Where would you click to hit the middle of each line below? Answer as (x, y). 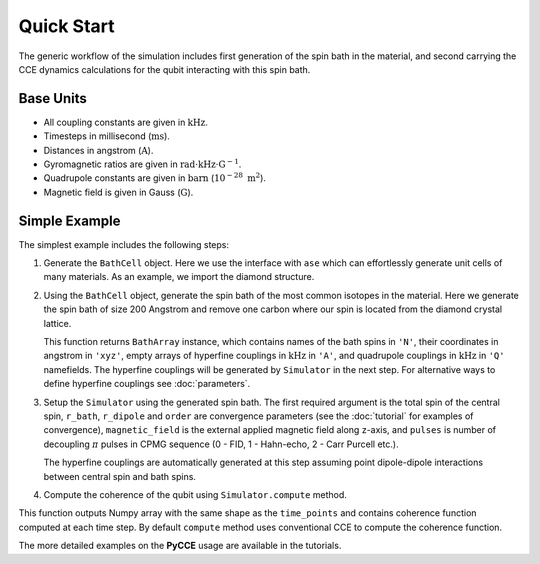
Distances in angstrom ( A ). (98, 150)
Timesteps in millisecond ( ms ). (106, 136)
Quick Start (66, 26)
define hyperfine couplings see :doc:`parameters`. (147, 384)
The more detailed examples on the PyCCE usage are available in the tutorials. (180, 546)
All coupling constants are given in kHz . (126, 122)
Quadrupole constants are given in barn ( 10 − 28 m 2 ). (155, 177)
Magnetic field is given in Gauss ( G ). (118, 192)
